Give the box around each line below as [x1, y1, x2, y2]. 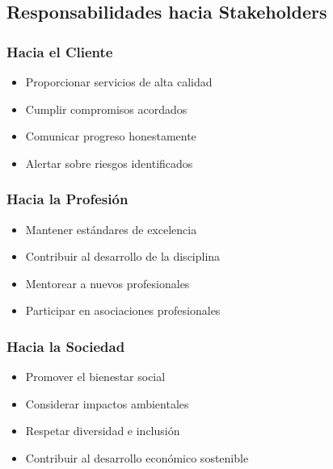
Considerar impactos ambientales [25, 395, 189, 412]
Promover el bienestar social [25, 368, 166, 385]
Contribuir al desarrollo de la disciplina [25, 248, 221, 265]
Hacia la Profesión [6, 189, 129, 209]
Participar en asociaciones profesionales [25, 302, 221, 319]
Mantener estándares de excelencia [25, 220, 197, 237]
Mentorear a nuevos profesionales [25, 274, 190, 291]
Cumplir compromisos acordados [25, 100, 188, 117]
